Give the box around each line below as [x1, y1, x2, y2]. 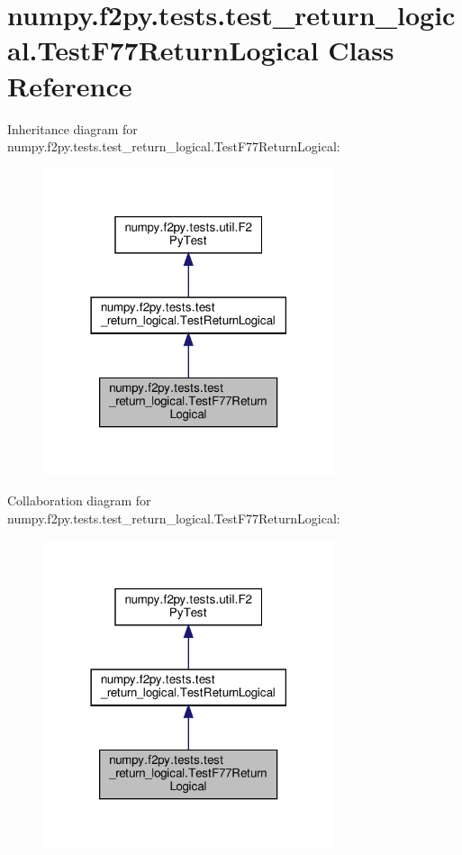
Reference [7, 67, 132, 104]
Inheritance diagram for [7, 119, 138, 138]
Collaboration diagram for [7, 491, 151, 510]
